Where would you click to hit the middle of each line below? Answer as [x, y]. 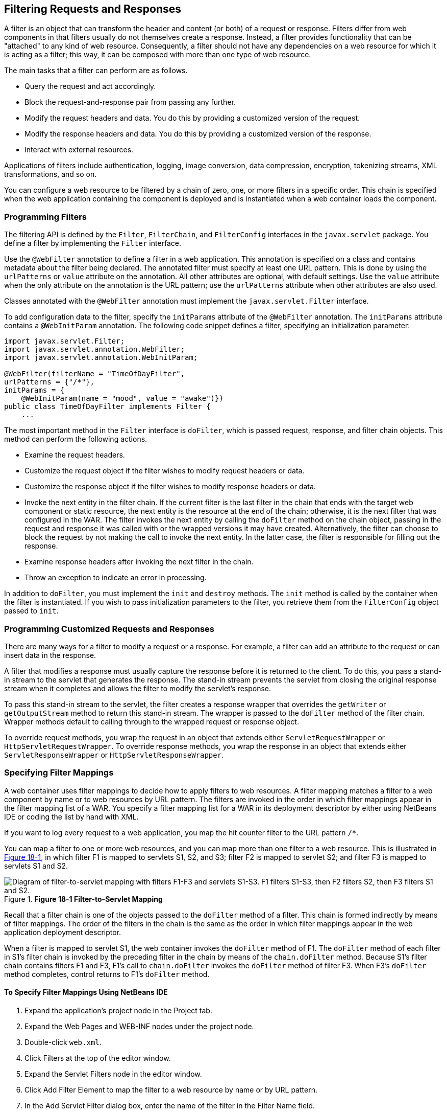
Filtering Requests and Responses [93, 9]
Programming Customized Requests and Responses [109, 629]
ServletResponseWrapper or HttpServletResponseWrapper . [114, 755]
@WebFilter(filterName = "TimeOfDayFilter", [95, 374]
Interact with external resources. [79, 150]
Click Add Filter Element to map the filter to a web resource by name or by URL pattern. [171, 1089]
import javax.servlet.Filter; [65, 341]
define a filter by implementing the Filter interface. [93, 243]
